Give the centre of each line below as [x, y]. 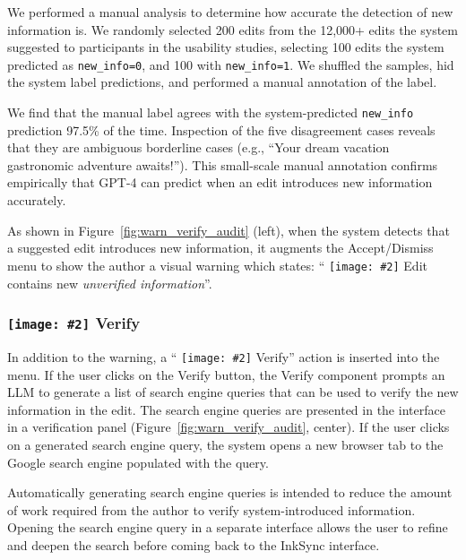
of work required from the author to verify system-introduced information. [211, 509]
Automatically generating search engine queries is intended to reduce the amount [230, 492]
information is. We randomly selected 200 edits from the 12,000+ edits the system [233, 29]
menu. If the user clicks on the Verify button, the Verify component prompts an [226, 374]
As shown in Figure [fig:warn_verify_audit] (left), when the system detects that [229, 230]
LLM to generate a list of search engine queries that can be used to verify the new [233, 392]
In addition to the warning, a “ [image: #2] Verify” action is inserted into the [224, 356]
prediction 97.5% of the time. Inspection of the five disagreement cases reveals [221, 129]
